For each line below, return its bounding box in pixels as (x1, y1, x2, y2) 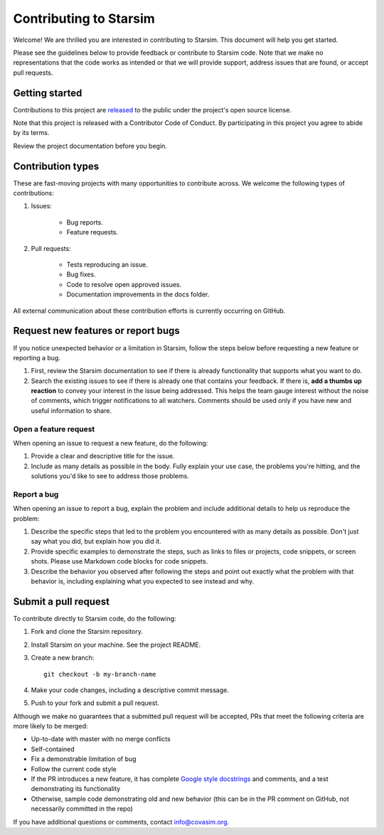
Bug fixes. (66, 270, 96, 279)
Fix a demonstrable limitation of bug (31, 755, 137, 763)
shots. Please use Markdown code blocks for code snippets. (31, 557, 208, 566)
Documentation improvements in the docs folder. (66, 290, 210, 298)
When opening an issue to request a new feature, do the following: (13, 439, 208, 447)
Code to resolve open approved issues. (66, 280, 182, 289)
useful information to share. (31, 406, 112, 415)
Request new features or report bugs (13, 325, 181, 337)
